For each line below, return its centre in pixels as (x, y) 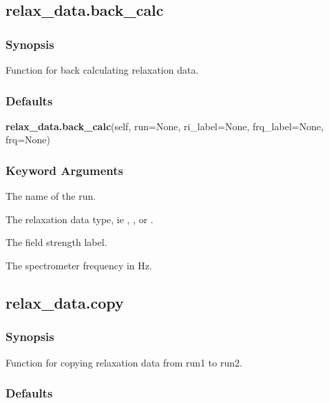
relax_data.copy (65, 302)
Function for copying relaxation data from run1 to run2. (124, 362)
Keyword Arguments (65, 170)
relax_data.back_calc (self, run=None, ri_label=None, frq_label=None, (165, 126)
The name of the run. (51, 196)
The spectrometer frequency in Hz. (79, 265)
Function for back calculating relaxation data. (102, 70)
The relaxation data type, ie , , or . (79, 219)
